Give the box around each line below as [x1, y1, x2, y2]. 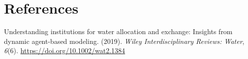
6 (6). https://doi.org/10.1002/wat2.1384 [4, 45, 125, 56]
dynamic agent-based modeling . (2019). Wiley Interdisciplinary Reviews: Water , [4, 36, 245, 46]
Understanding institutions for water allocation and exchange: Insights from [4, 26, 233, 37]
